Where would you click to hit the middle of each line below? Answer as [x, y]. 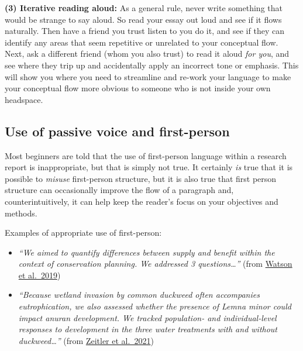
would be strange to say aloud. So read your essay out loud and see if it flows [143, 19]
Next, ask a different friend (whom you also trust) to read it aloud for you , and [147, 54]
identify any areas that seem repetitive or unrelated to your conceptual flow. [142, 42]
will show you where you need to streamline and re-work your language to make [148, 76]
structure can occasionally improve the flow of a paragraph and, [119, 190]
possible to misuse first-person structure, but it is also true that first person [141, 178]
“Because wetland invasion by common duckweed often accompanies [139, 295]
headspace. [24, 99]
